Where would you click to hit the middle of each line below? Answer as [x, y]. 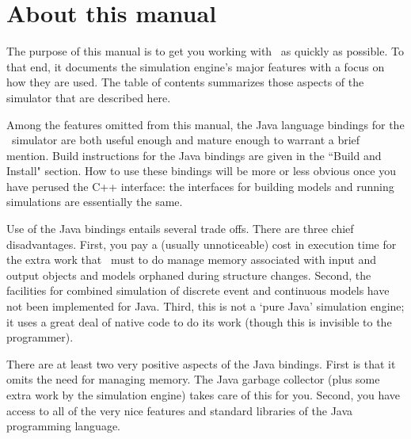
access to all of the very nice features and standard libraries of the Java [180, 410]
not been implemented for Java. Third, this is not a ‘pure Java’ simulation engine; [205, 306]
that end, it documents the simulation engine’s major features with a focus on [196, 66]
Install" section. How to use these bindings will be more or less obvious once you [201, 171]
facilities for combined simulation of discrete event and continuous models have [198, 290]
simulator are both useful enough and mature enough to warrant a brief [186, 140]
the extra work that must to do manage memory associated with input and [191, 260]
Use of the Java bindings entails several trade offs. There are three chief [180, 229]
